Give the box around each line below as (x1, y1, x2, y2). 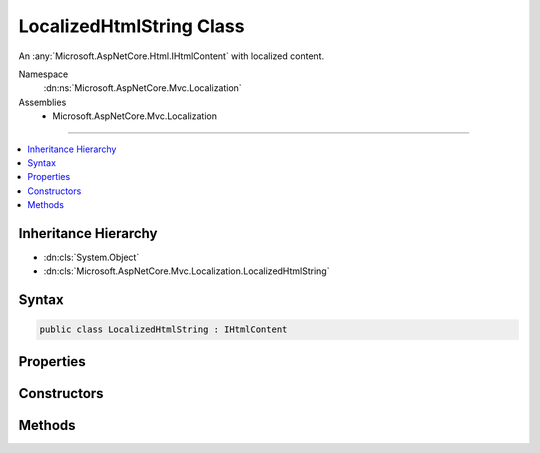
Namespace (18, 68, 69, 80)
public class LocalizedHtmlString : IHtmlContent (39, 324, 288, 335)
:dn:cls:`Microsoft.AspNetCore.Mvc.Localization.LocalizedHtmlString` (43, 265, 330, 277)
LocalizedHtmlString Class (18, 15, 245, 37)
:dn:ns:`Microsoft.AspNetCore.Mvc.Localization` (43, 82, 242, 94)
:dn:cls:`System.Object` (43, 251, 140, 263)
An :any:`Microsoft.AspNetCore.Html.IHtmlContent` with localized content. (18, 50, 325, 62)
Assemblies (18, 96, 67, 108)
